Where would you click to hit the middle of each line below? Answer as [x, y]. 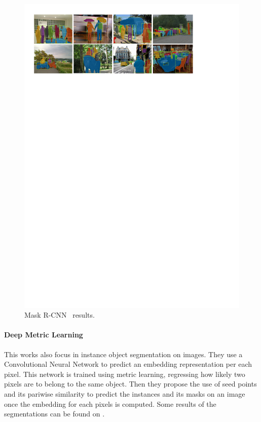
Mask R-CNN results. [60, 315]
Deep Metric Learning [44, 335]
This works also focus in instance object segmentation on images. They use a [123, 354]
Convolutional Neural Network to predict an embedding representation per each [128, 364]
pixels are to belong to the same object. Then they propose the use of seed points [130, 384]
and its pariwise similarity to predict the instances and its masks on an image [125, 394]
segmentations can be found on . [54, 414]
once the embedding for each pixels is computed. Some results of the [110, 404]
